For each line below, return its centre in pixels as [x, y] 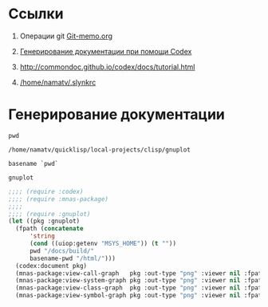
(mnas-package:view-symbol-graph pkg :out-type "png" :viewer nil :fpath [140, 296]
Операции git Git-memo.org [66, 36]
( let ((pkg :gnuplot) [44, 221]
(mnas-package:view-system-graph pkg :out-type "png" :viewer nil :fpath [140, 281]
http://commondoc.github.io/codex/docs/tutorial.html [107, 67]
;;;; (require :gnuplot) [49, 214]
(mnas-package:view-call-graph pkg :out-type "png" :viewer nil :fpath [140, 273]
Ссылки [36, 14]
